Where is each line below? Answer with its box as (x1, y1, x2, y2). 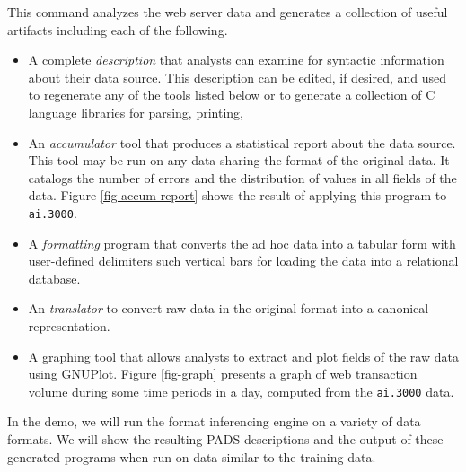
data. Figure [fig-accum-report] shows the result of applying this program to (28, 186, 447, 205)
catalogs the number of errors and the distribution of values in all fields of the (28, 168, 457, 187)
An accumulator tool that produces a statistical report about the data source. (28, 133, 456, 152)
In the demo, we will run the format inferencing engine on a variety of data (7, 412, 421, 431)
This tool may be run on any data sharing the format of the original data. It (28, 151, 450, 170)
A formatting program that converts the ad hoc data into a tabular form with (28, 233, 456, 252)
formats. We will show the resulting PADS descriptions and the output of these (7, 430, 444, 448)
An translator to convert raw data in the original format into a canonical (28, 299, 429, 318)
